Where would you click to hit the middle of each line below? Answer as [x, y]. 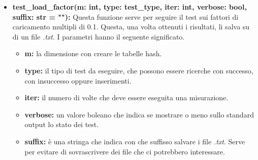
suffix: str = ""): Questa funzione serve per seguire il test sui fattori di [125, 16]
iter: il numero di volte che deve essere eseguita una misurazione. [126, 97]
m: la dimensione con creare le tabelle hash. [93, 53]
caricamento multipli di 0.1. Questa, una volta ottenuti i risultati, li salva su [131, 27]
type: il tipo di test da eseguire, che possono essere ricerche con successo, [139, 70]
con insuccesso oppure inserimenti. [78, 80]
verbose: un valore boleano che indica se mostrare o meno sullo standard [139, 114]
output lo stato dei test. [62, 124]
